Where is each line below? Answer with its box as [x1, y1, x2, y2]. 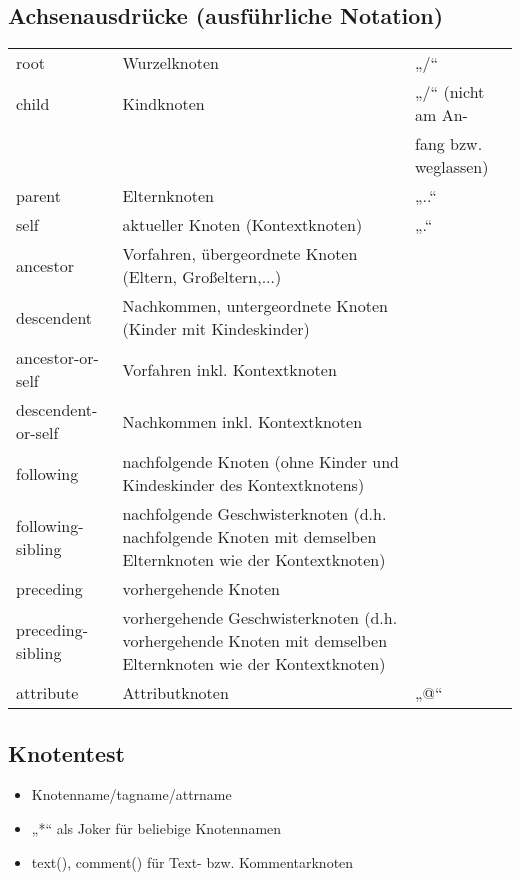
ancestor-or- [16, 346, 99, 370]
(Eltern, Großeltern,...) [122, 265, 282, 289]
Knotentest [8, 737, 125, 768]
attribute [16, 681, 79, 705]
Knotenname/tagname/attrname [31, 784, 232, 805]
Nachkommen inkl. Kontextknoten [122, 409, 363, 433]
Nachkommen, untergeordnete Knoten [122, 294, 388, 318]
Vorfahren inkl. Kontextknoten [122, 357, 337, 381]
